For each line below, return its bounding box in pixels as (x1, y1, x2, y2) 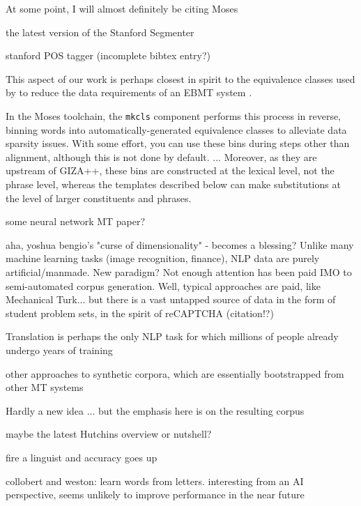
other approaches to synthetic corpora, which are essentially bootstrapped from (6, 366, 344, 381)
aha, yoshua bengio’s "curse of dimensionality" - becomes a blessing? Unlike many (6, 237, 354, 252)
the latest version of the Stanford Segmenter (6, 24, 194, 39)
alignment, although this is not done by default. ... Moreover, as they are (6, 149, 317, 164)
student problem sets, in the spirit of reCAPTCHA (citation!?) (6, 305, 274, 320)
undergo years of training (6, 342, 113, 357)
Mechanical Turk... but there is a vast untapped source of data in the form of (6, 292, 336, 307)
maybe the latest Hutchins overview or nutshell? (6, 427, 212, 441)
